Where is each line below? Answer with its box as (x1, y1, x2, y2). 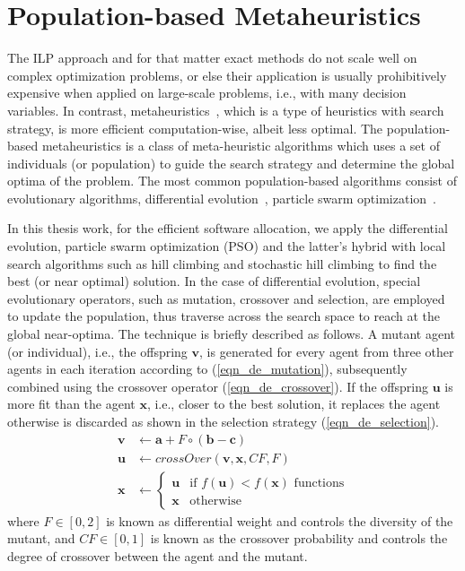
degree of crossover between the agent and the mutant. (7, 546, 308, 565)
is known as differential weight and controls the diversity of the (106, 511, 453, 530)
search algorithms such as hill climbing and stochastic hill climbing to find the (7, 254, 437, 273)
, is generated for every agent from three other (199, 342, 454, 360)
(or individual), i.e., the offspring (7, 342, 188, 360)
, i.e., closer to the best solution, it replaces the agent (146, 394, 441, 413)
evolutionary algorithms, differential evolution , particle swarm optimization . (7, 188, 436, 207)
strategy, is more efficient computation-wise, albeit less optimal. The (7, 118, 383, 137)
